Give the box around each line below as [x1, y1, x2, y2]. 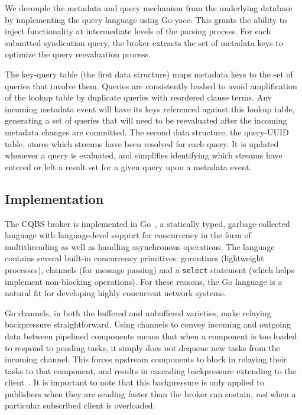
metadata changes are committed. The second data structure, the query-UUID [5, 125, 289, 138]
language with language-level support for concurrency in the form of [5, 229, 251, 241]
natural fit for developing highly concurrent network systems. [5, 287, 226, 299]
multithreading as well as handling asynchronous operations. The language [5, 240, 275, 252]
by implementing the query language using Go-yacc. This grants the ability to [5, 13, 287, 25]
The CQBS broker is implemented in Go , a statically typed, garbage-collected [5, 217, 290, 229]
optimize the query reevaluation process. [5, 48, 151, 60]
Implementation [5, 189, 104, 208]
